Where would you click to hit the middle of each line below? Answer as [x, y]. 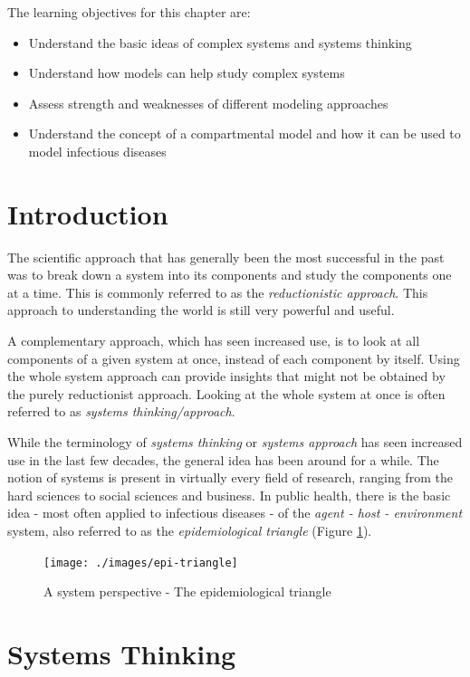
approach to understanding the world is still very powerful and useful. [201, 310]
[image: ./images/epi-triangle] [141, 563]
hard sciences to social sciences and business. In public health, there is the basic [229, 495]
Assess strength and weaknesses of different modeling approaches [208, 103]
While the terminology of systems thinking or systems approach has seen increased [235, 442]
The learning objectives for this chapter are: [129, 12]
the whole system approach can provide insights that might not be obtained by [226, 376]
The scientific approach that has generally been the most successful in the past [226, 257]
